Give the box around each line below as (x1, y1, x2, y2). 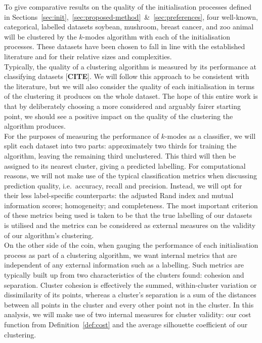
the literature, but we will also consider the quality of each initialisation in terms (4, 81, 255, 91)
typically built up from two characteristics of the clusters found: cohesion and (4, 270, 244, 280)
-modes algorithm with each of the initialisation (82, 31, 231, 42)
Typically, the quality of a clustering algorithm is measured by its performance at (4, 61, 257, 71)
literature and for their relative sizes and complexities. (4, 51, 172, 61)
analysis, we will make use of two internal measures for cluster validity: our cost (4, 309, 251, 320)
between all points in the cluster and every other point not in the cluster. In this (4, 299, 254, 310)
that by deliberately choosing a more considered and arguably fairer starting (4, 100, 241, 111)
